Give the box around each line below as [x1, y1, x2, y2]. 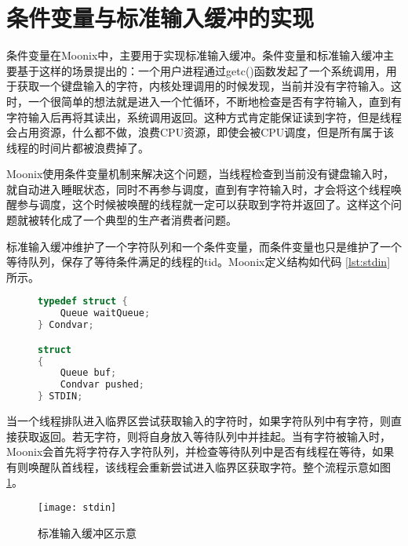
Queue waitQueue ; [60, 308, 151, 319]
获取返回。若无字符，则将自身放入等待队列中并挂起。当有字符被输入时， [16, 428, 391, 444]
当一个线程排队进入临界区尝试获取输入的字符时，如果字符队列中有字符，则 [6, 413, 391, 429]
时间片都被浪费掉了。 [38, 139, 149, 155]
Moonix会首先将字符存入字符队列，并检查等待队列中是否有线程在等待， [6, 443, 373, 460]
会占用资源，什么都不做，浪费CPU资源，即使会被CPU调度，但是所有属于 [6, 124, 384, 140]
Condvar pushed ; [60, 379, 145, 391]
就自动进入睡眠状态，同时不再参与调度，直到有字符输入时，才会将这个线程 [6, 180, 391, 197]
